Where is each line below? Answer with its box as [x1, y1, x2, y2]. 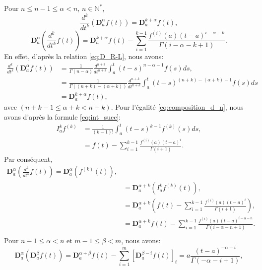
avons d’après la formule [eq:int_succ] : [4, 111, 121, 122]
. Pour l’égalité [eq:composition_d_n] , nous [111, 102, 244, 112]
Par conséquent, [4, 153, 53, 164]
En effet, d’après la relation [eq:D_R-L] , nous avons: [4, 51, 164, 61]
